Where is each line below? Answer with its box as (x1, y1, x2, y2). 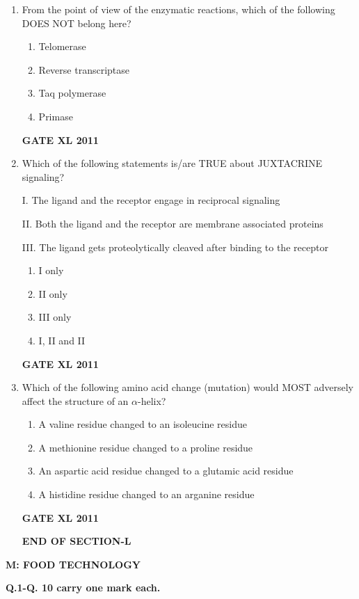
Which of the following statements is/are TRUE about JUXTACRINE (22, 156, 323, 170)
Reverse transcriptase (38, 62, 130, 77)
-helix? (138, 393, 166, 408)
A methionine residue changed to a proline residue (38, 440, 253, 454)
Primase (38, 109, 73, 123)
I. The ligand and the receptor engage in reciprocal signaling (22, 193, 280, 207)
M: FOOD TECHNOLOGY (6, 557, 141, 571)
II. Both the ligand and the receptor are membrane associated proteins (22, 216, 324, 230)
